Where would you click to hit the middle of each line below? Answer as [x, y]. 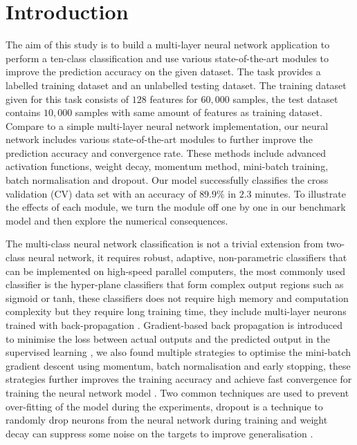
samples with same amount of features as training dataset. [199, 112]
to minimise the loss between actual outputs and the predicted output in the [168, 338]
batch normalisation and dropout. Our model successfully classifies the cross [167, 180]
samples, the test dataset [285, 98]
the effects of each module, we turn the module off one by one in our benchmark [176, 207]
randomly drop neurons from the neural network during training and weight [167, 420]
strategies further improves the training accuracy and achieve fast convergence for [179, 379]
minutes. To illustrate [300, 193]
